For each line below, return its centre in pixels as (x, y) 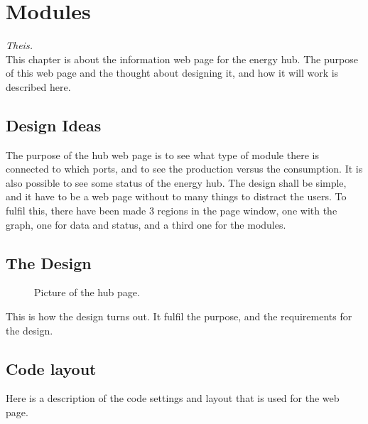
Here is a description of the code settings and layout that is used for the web (173, 398)
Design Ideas (54, 125)
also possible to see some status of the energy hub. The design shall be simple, (176, 182)
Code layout (51, 368)
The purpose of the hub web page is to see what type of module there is (162, 154)
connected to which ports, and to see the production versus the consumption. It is (184, 169)
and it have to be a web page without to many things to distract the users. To (176, 196)
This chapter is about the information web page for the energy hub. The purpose (182, 59)
